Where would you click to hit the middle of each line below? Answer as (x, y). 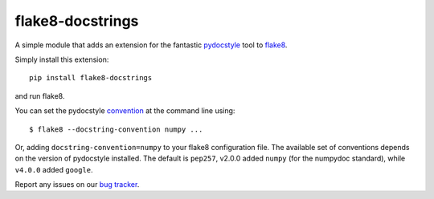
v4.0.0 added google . (54, 169)
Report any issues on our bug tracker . (77, 185)
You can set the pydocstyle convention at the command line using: (125, 111)
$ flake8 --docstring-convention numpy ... (116, 129)
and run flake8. (40, 95)
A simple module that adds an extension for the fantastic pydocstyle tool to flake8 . (151, 45)
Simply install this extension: (62, 59)
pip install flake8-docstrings (91, 78)
